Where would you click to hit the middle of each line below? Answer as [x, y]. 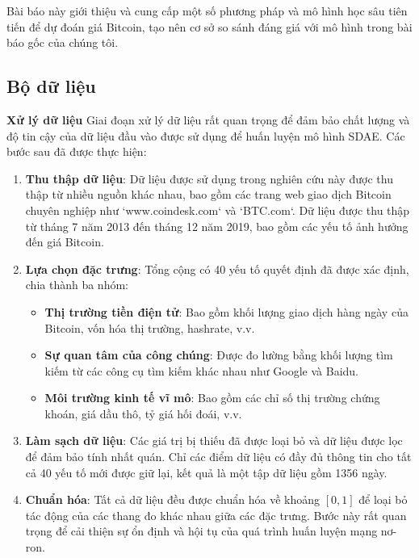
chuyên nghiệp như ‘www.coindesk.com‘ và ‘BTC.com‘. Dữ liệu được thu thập [218, 210]
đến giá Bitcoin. [65, 242]
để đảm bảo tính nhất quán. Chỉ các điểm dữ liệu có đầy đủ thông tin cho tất [218, 457]
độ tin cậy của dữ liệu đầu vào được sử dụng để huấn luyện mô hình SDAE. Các [206, 135]
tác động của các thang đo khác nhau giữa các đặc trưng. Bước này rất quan [216, 515]
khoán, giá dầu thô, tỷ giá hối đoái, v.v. [143, 413]
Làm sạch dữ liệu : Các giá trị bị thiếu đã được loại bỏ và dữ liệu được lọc [214, 441]
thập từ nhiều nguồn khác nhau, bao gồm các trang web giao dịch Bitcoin [208, 194]
